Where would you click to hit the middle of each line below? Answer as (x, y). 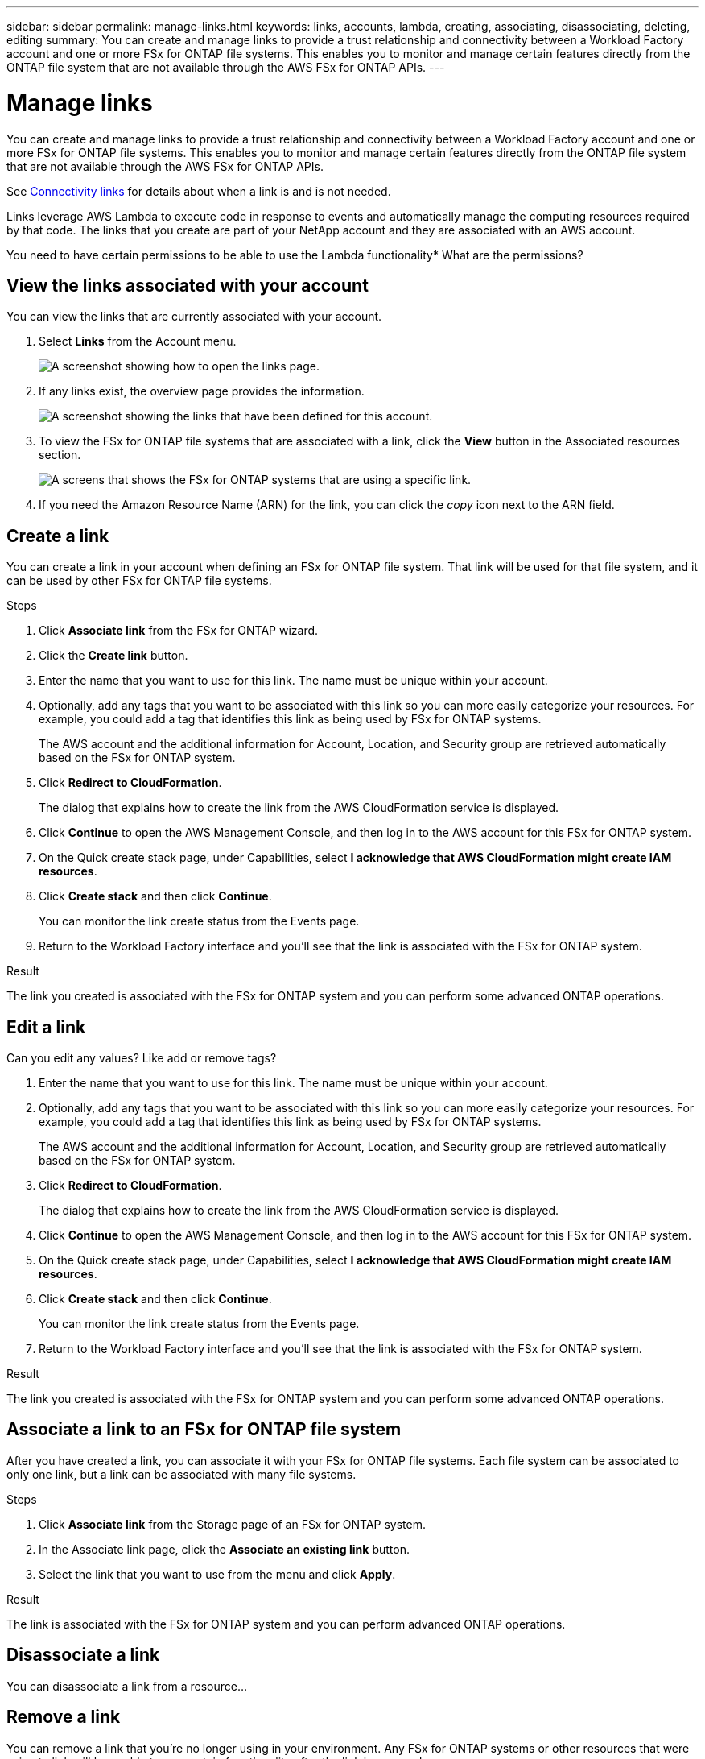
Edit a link (46, 1027)
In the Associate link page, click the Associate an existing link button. (224, 1549)
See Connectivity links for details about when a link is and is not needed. (199, 191)
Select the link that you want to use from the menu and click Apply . (217, 1574)
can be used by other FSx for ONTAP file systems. (139, 581)
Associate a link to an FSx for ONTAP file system (204, 1430)
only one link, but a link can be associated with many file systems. (181, 1474)
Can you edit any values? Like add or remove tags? (142, 1058)
